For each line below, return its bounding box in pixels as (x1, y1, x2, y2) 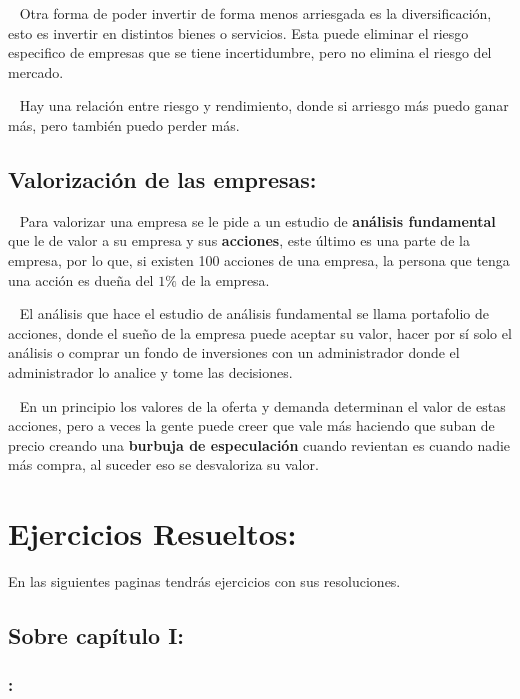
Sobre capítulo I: (8, 620, 185, 650)
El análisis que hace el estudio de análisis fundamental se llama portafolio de (19, 303, 489, 324)
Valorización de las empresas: (8, 163, 317, 194)
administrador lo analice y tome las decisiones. (8, 361, 293, 382)
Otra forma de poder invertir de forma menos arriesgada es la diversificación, (19, 3, 492, 23)
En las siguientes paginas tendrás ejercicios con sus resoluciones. (8, 571, 401, 592)
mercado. (8, 61, 64, 82)
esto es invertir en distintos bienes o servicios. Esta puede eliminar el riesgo (8, 22, 469, 43)
